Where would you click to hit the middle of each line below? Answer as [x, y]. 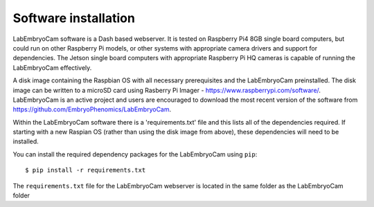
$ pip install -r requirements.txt [86, 170]
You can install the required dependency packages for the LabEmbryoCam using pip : [135, 154]
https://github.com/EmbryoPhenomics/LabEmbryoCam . [92, 109]
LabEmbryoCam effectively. [52, 67]
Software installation [74, 18]
